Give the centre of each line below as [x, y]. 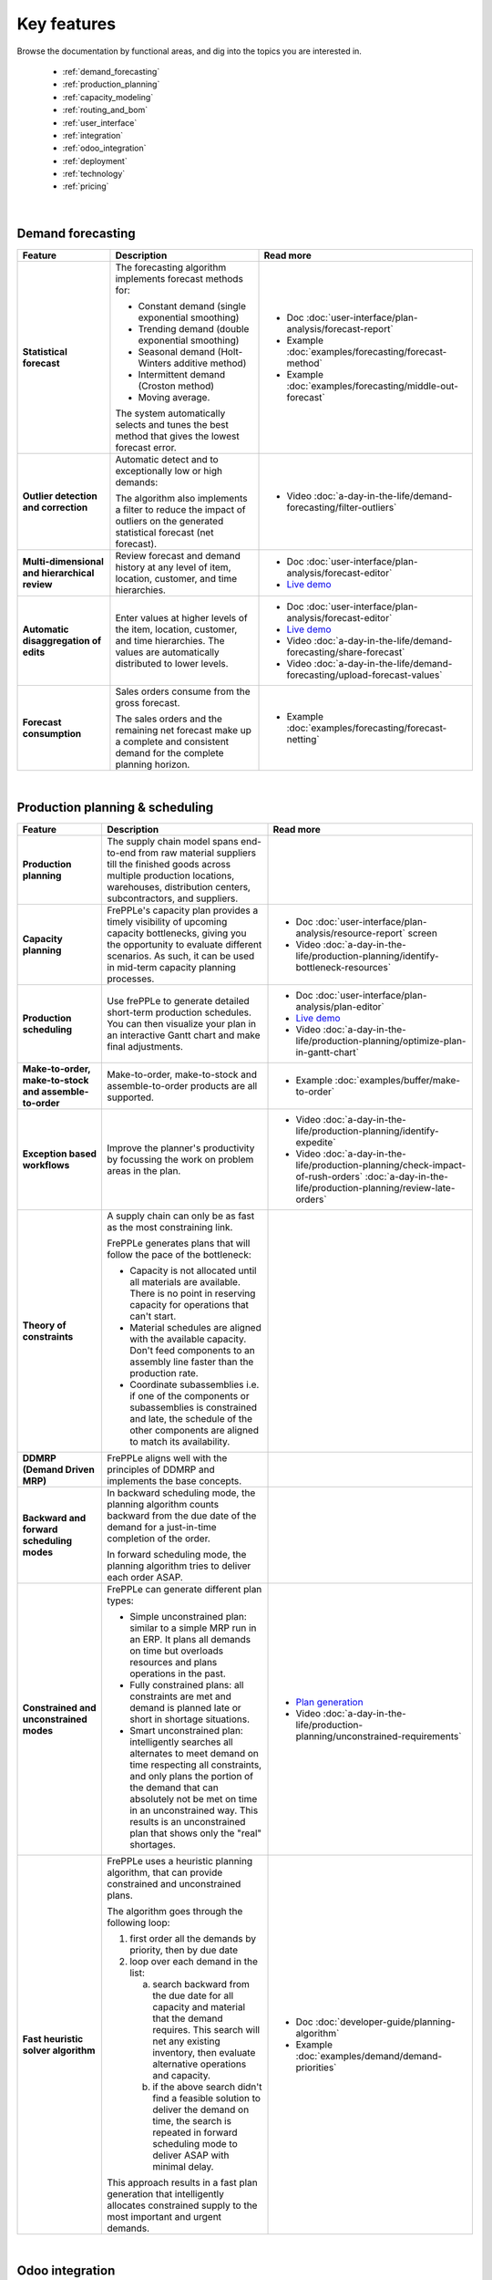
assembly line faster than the [191, 1362]
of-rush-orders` [329, 1176]
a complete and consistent [172, 741]
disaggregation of [62, 640]
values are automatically [168, 652]
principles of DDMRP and [161, 1469]
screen [422, 933]
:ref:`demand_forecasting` [111, 71]
